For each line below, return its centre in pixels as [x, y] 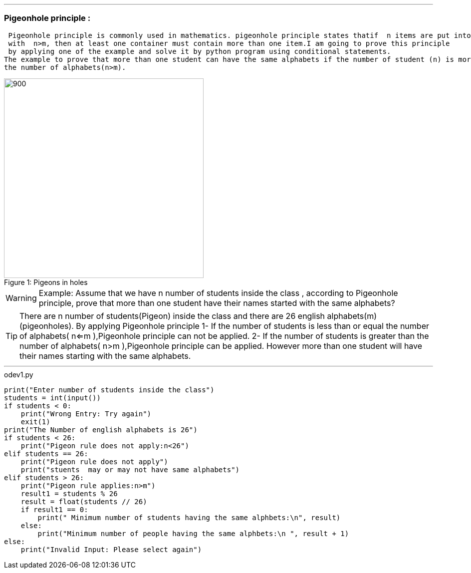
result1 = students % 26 [69, 493]
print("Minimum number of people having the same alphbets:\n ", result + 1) [193, 533]
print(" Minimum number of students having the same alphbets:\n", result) [189, 517]
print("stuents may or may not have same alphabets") [130, 469]
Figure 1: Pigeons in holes [46, 282]
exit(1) [35, 422]
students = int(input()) [52, 398]
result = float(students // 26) [84, 501]
